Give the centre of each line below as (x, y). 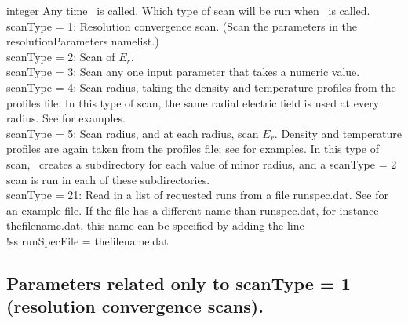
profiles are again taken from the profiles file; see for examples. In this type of (193, 149)
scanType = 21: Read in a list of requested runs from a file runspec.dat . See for (197, 195)
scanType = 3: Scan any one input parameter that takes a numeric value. (183, 72)
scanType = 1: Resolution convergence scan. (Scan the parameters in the (182, 25)
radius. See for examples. (66, 118)
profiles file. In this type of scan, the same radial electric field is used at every (193, 102)
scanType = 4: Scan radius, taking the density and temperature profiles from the (201, 87)
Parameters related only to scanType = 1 (178, 283)
